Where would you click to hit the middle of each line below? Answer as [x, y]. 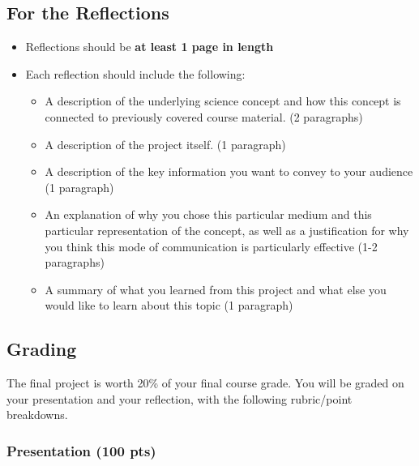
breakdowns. [37, 415]
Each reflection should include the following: [135, 73]
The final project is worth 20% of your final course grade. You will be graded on [205, 383]
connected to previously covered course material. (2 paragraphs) [204, 116]
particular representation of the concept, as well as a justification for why [227, 230]
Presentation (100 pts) [81, 450]
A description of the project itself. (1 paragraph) [165, 144]
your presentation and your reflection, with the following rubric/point [180, 398]
